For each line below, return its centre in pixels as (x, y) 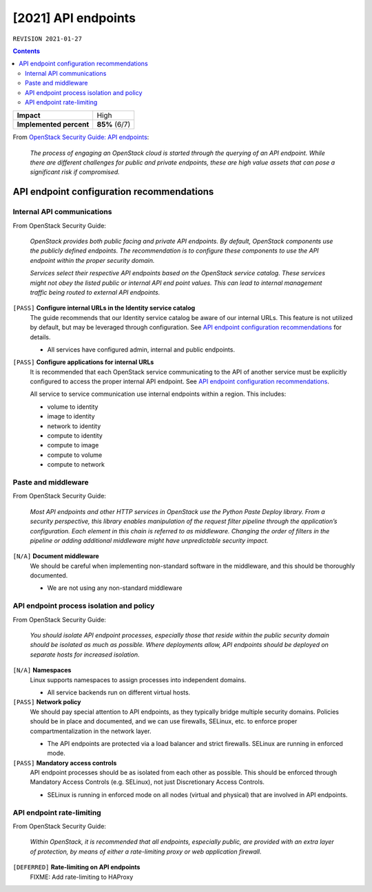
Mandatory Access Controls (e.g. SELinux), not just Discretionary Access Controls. (147, 782)
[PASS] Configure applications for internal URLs (83, 362)
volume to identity (73, 407)
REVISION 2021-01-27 (48, 39)
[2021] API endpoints (74, 18)
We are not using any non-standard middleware (115, 588)
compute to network (76, 465)
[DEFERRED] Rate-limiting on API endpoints (76, 867)
